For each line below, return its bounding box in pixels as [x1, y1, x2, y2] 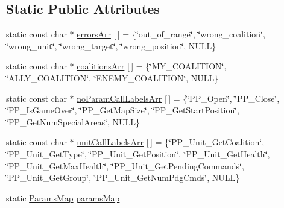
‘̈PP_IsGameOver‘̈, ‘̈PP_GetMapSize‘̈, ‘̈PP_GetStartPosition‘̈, [6, 104, 239, 116]
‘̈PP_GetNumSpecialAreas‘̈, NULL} [6, 115, 140, 128]
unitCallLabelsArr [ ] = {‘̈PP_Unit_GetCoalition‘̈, [77, 136, 265, 148]
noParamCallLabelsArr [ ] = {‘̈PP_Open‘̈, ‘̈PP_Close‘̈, [77, 92, 280, 104]
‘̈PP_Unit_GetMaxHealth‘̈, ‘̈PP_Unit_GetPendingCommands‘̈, [6, 159, 244, 172]
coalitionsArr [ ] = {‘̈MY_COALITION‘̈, [77, 60, 227, 72]
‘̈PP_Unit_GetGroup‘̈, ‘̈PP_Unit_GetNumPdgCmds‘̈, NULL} [6, 171, 240, 184]
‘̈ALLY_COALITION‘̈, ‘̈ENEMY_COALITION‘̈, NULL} [6, 71, 219, 84]
